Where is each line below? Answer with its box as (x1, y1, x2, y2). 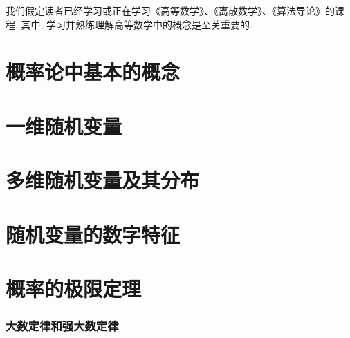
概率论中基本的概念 (6, 57, 181, 86)
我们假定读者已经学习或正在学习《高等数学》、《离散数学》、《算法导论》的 (6, 3, 335, 17)
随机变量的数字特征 (6, 220, 181, 248)
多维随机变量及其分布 (6, 166, 200, 194)
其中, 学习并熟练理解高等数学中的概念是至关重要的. (21, 17, 252, 31)
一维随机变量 (6, 111, 122, 140)
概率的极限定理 (6, 274, 142, 302)
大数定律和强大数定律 (6, 317, 119, 334)
